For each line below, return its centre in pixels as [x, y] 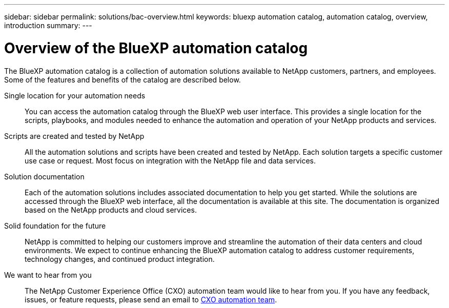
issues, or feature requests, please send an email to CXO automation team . [151, 299]
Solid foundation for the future [55, 225]
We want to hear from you [48, 275]
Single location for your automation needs [75, 95]
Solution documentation [44, 176]
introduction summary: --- [48, 25]
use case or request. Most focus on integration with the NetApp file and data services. [170, 160]
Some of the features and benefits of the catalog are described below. [123, 79]
